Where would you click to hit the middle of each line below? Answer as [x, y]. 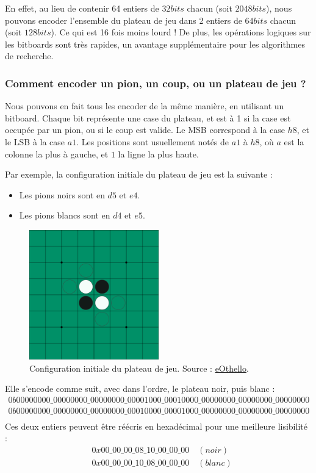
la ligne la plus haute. [158, 153]
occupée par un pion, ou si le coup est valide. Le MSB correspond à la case [145, 130]
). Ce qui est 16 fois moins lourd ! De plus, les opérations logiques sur [181, 32]
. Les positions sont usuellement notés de [153, 141]
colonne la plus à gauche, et [57, 153]
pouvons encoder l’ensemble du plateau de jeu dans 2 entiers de [124, 20]
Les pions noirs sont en [62, 194]
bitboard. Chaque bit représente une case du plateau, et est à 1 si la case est [148, 117]
